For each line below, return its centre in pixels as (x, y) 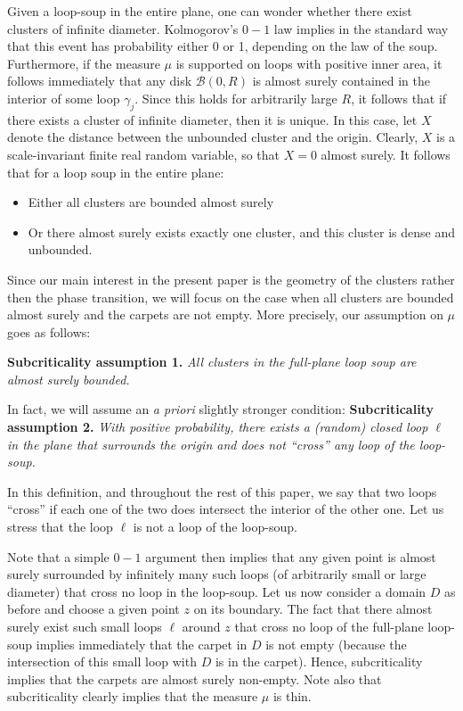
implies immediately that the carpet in (142, 644)
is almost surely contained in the (341, 81)
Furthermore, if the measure (84, 63)
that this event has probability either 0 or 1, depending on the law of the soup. (223, 46)
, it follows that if (399, 98)
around (201, 627)
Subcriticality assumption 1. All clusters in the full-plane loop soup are (212, 362)
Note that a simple (58, 556)
